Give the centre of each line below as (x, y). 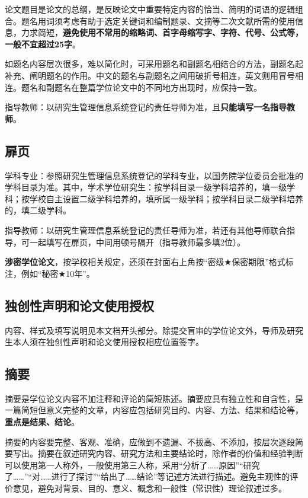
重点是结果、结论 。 (42, 422)
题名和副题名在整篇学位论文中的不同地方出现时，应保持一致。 (141, 87)
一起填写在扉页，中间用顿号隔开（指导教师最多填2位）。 (137, 242)
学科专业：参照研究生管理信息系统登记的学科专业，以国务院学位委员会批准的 (154, 175)
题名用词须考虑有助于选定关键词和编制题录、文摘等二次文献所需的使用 (158, 20)
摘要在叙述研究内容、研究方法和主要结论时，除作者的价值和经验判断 (170, 453)
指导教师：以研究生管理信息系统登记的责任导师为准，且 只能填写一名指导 (146, 107)
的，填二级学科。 (38, 210)
